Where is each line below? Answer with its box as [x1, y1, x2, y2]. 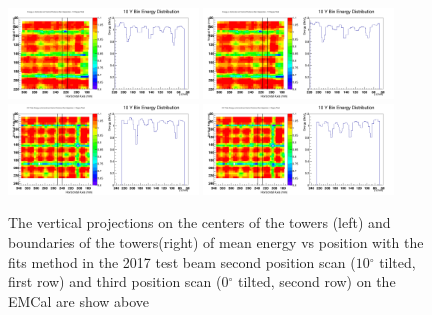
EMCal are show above [8, 290, 150, 311]
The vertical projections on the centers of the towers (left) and [8, 212, 391, 233]
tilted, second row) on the [237, 271, 396, 292]
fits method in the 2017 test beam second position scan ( [8, 251, 356, 272]
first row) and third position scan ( [8, 271, 222, 292]
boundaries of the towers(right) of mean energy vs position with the [8, 232, 424, 252]
